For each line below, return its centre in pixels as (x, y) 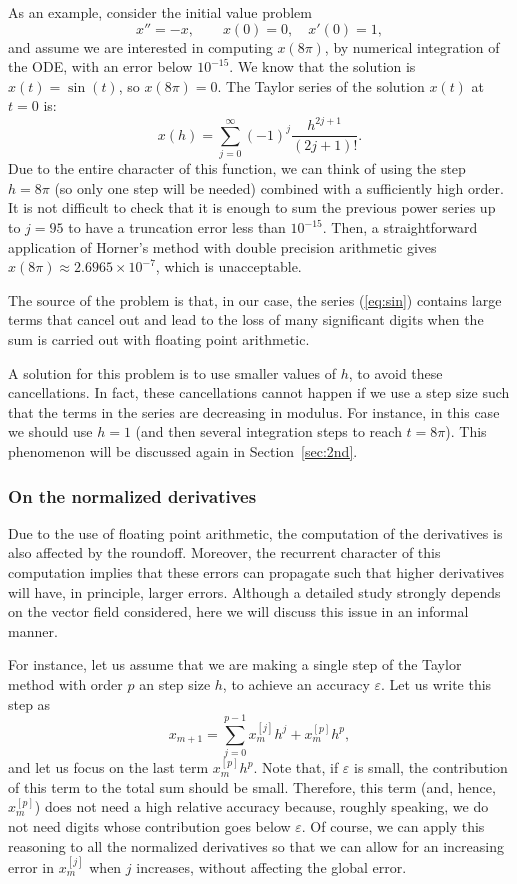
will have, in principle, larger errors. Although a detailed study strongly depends (254, 591)
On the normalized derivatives (132, 495)
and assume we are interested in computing (140, 46)
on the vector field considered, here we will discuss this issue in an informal (238, 611)
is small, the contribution (431, 767)
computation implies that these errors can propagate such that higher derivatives (256, 571)
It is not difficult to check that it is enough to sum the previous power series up (252, 207)
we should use (50, 431)
